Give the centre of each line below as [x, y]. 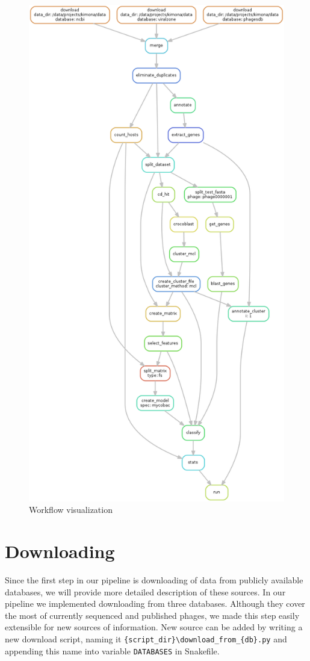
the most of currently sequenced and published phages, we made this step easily [152, 615]
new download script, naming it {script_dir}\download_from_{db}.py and [146, 638]
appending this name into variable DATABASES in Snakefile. [112, 650]
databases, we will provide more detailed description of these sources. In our [145, 591]
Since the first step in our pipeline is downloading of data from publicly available [154, 579]
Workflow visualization [71, 510]
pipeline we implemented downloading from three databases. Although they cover [155, 604]
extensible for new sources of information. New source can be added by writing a [154, 627]
